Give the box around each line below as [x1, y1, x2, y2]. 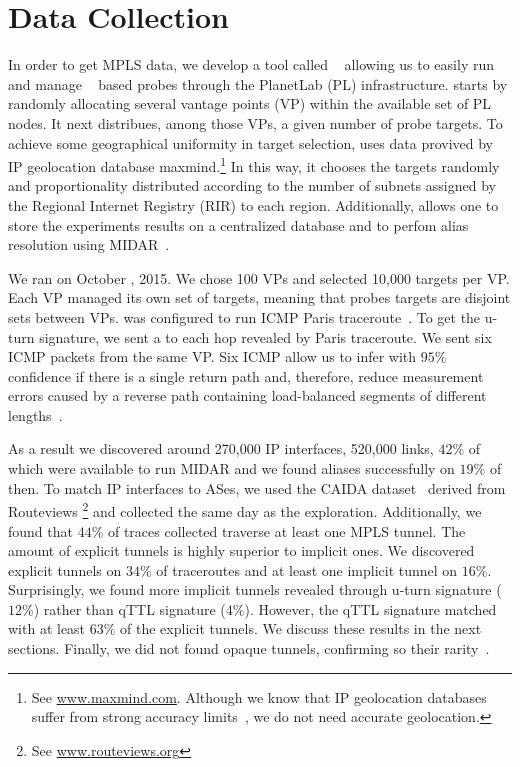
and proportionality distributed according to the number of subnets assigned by [8, 175, 496, 196]
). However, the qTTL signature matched [244, 598, 497, 619]
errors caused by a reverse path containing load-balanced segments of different [8, 385, 487, 406]
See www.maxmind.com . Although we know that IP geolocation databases [31, 686, 487, 707]
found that [8, 520, 73, 541]
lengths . [8, 404, 63, 425]
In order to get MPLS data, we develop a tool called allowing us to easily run [8, 54, 494, 75]
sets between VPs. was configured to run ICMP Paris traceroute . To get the [8, 306, 481, 327]
